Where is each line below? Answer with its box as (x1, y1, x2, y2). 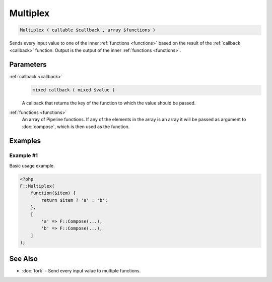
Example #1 (9, 152, 38, 159)
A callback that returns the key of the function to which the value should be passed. (22, 100, 196, 106)
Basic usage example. (9, 162, 55, 168)
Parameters (9, 61, 47, 69)
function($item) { (30, 190, 76, 196)
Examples (9, 137, 41, 145)
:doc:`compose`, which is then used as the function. (22, 124, 130, 130)
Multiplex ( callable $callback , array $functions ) (20, 27, 156, 33)
